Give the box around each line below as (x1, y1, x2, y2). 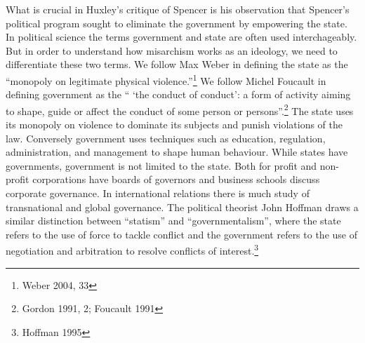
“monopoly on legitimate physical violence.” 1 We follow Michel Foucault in (6, 71, 326, 88)
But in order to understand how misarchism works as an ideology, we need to (6, 43, 338, 58)
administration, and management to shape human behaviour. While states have (6, 144, 348, 159)
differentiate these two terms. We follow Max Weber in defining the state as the (6, 57, 348, 72)
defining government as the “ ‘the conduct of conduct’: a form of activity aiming (6, 87, 351, 102)
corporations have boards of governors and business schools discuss (32, 172, 320, 187)
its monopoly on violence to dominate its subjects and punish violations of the (6, 117, 343, 132)
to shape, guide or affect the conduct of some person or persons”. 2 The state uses (6, 101, 354, 118)
